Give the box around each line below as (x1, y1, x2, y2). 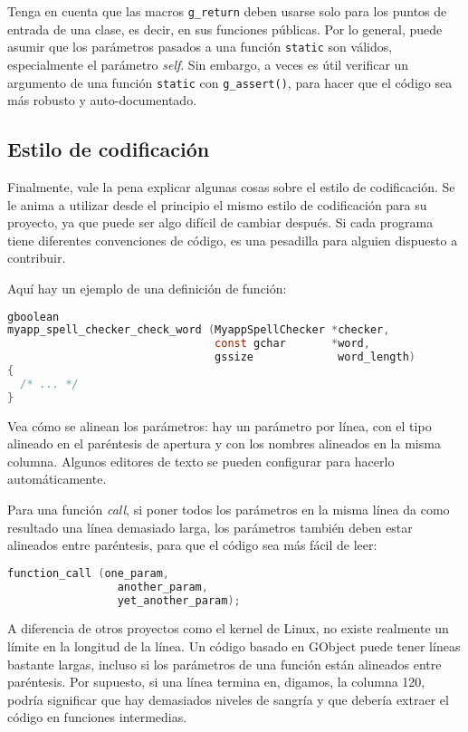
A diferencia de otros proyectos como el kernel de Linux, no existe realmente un (7, 619, 449, 638)
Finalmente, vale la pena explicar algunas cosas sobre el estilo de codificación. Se (7, 177, 455, 196)
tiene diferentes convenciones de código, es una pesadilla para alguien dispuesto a (7, 230, 458, 249)
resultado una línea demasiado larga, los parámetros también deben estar (7, 517, 413, 536)
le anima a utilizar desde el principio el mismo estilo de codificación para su (7, 195, 427, 214)
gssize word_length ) (215, 351, 416, 364)
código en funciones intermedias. (7, 708, 187, 727)
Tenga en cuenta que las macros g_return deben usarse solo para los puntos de (7, 2, 447, 20)
